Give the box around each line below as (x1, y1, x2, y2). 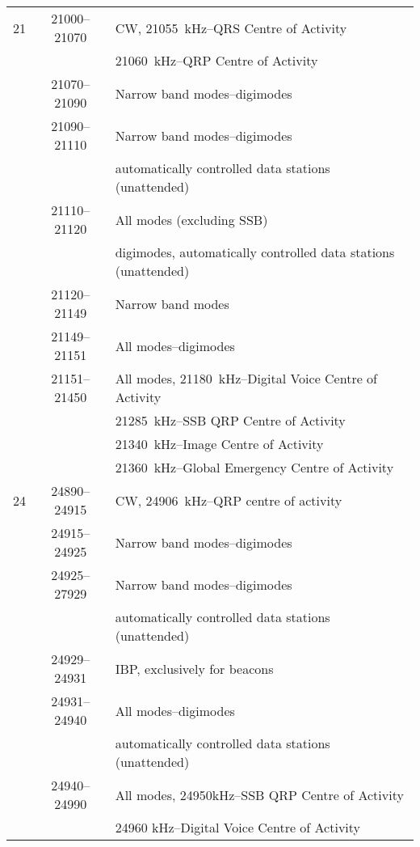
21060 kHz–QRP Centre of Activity (115, 51, 318, 70)
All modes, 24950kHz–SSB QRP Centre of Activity (115, 785, 404, 804)
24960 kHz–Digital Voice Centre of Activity (115, 818, 361, 836)
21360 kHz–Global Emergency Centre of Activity (115, 458, 394, 476)
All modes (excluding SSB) (115, 210, 268, 229)
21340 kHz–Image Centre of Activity (115, 434, 324, 453)
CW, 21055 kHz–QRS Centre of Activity (115, 18, 347, 37)
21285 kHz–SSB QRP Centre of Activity (115, 411, 346, 430)
